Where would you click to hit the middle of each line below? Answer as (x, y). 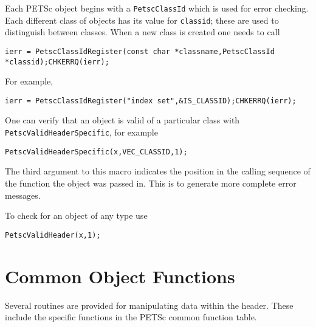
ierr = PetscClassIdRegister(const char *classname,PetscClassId (140, 51)
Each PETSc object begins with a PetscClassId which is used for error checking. (157, 8)
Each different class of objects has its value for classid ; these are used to (142, 20)
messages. (23, 195)
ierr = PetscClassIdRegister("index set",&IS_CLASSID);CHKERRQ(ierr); (151, 101)
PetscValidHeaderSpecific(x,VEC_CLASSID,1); (96, 152)
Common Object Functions (120, 276)
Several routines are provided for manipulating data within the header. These (149, 305)
